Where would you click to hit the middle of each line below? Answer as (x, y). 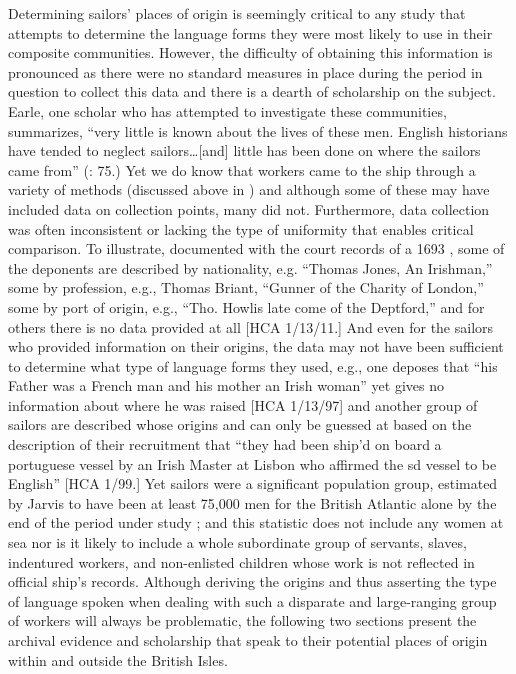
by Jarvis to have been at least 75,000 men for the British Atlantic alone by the (252, 502)
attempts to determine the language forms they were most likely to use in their (250, 32)
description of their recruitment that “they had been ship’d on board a (225, 444)
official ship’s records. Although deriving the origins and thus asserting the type (252, 581)
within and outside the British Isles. (118, 659)
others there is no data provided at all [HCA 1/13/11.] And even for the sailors (251, 326)
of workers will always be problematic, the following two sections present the (242, 620)
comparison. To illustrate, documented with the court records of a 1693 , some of (256, 248)
